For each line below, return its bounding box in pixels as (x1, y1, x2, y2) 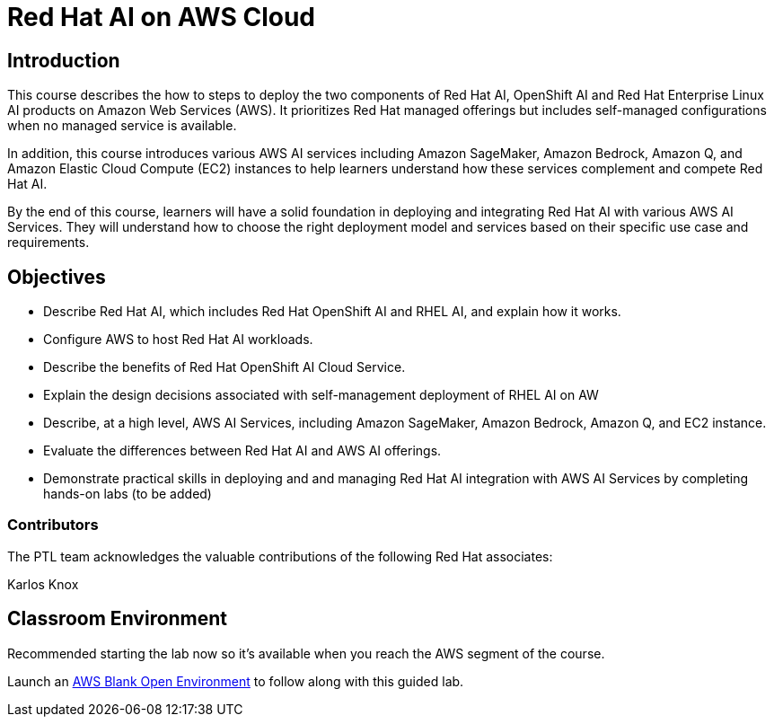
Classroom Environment (7, 607, 228, 631)
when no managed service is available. (7, 118, 237, 134)
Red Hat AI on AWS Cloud (7, 2, 315, 32)
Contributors (7, 516, 99, 534)
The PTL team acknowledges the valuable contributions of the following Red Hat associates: (7, 548, 553, 564)
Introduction (7, 49, 120, 72)
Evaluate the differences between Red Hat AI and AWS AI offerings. (43, 443, 442, 459)
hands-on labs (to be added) (43, 486, 212, 502)
